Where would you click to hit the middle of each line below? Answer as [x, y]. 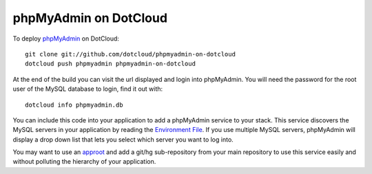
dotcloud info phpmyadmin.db [74, 105]
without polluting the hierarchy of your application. [84, 162]
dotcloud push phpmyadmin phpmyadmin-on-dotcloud [111, 64]
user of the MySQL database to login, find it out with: [88, 89]
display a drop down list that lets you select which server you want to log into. [123, 139]
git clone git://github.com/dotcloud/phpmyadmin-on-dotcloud [130, 54]
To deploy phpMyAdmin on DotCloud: [66, 39]
